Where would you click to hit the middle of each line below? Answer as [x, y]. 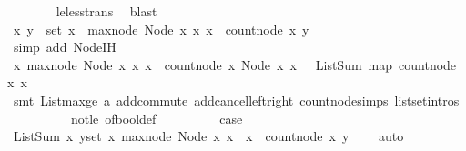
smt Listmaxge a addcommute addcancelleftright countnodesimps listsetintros [236, 100]
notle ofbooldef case [157, 118]
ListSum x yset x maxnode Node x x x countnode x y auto [208, 136]
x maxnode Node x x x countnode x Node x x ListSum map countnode [235, 64]
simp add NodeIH [65, 47]
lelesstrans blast [106, 11]
